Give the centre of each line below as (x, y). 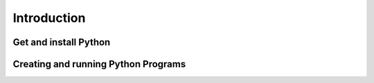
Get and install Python (62, 42)
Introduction (49, 18)
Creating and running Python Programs (99, 64)
